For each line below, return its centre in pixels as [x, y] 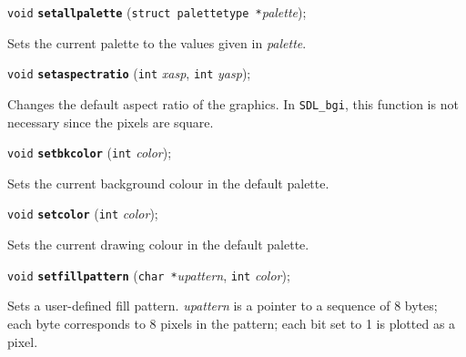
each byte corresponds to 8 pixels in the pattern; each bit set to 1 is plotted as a [232, 323]
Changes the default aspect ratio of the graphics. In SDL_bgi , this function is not [233, 103]
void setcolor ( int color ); [83, 214]
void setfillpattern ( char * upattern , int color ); [149, 275]
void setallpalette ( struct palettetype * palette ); [157, 12]
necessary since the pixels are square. [111, 122]
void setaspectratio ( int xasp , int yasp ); [129, 73]
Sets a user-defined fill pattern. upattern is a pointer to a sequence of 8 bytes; [223, 306]
